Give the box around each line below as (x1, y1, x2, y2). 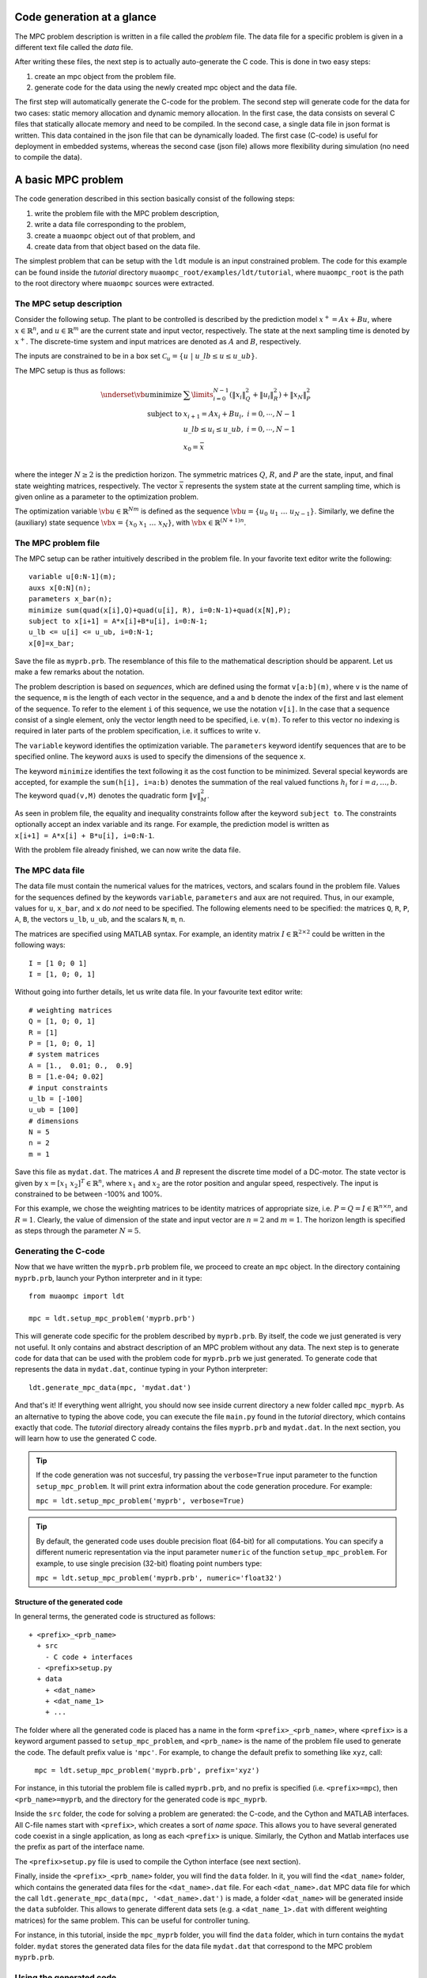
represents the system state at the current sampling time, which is (185, 481, 401, 491)
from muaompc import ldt (28, 1292, 125, 1301)
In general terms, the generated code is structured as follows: (14, 1612, 216, 1621)
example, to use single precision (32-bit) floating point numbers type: (36, 1559, 263, 1568)
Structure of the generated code (14, 1597, 123, 1606)
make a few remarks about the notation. (14, 667, 145, 676)
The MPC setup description (14, 297, 123, 309)
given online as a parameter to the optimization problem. (14, 492, 199, 502)
